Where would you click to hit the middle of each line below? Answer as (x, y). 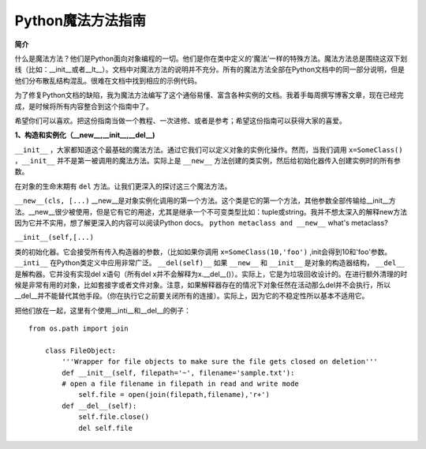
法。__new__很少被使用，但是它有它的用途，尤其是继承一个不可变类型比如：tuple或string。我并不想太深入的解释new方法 (211, 211)
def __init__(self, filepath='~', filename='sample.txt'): (178, 372)
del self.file (106, 428)
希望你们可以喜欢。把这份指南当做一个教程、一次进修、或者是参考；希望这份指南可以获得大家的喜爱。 (180, 120)
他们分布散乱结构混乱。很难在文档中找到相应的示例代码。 (108, 80)
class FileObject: (80, 350)
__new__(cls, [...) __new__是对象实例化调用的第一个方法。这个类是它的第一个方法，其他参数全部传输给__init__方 (205, 200)
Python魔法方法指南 (80, 21)
